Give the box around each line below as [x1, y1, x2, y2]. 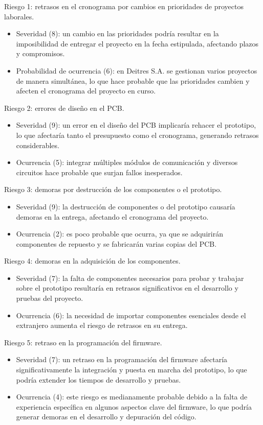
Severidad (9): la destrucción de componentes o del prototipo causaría [16, 201, 235, 211]
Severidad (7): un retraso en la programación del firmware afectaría [16, 354, 228, 365]
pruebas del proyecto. [16, 293, 83, 303]
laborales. [4, 11, 34, 21]
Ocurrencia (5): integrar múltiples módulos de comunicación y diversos [16, 157, 238, 168]
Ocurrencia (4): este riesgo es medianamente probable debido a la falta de [16, 391, 248, 402]
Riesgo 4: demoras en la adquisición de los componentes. [4, 255, 181, 266]
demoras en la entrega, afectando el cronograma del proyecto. [16, 211, 209, 222]
